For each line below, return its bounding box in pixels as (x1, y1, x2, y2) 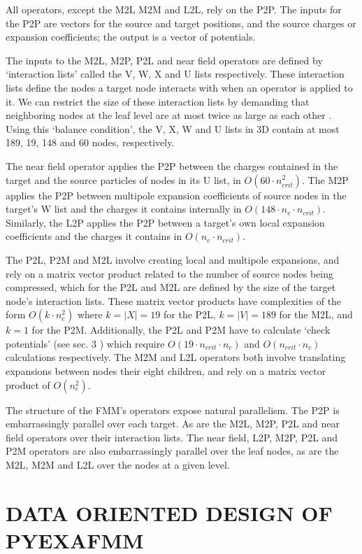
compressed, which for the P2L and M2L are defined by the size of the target (6, 280, 336, 294)
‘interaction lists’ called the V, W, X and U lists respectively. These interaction (6, 66, 345, 81)
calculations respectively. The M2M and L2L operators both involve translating (6, 350, 346, 364)
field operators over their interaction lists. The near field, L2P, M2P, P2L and (6, 429, 338, 444)
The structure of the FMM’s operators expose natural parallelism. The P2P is (6, 402, 340, 417)
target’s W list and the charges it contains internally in (6, 201, 242, 216)
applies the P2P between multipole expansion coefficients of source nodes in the (6, 187, 347, 202)
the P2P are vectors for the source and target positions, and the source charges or (6, 15, 356, 30)
